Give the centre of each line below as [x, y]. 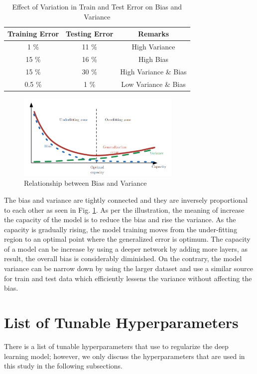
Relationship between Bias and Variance [85, 183]
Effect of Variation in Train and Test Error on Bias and [97, 6]
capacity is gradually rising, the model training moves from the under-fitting [121, 229]
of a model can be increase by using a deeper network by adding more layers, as [126, 248]
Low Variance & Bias [153, 84]
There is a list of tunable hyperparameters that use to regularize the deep [116, 346]
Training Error [33, 34]
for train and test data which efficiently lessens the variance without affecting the [128, 278]
